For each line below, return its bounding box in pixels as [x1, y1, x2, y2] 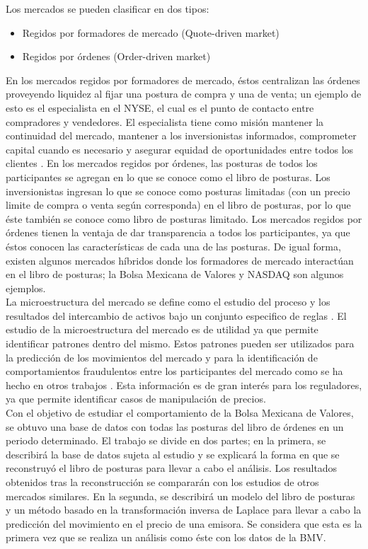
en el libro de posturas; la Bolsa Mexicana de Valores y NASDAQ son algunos [6, 267, 344, 282]
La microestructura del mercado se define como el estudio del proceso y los [6, 294, 330, 309]
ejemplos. [6, 280, 46, 295]
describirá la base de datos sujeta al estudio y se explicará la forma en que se [6, 446, 340, 461]
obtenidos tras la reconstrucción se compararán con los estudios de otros [6, 475, 319, 489]
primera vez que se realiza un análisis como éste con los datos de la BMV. [6, 530, 326, 545]
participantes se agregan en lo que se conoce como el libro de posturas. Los [6, 169, 330, 184]
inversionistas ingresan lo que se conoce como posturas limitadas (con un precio [6, 183, 350, 198]
